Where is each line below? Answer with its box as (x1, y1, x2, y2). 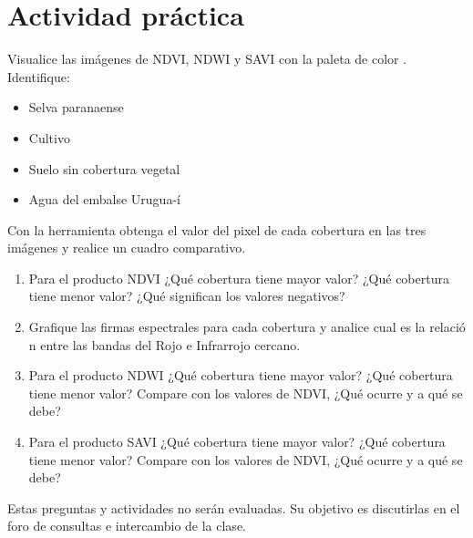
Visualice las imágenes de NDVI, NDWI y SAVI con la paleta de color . (7, 49, 407, 68)
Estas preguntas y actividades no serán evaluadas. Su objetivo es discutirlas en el (7, 498, 460, 517)
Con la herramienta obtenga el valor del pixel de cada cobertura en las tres (7, 220, 427, 239)
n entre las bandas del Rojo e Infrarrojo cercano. (28, 335, 301, 354)
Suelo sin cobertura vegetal (28, 159, 180, 178)
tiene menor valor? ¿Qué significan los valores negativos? (28, 286, 345, 305)
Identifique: (7, 67, 70, 86)
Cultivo (28, 128, 70, 147)
